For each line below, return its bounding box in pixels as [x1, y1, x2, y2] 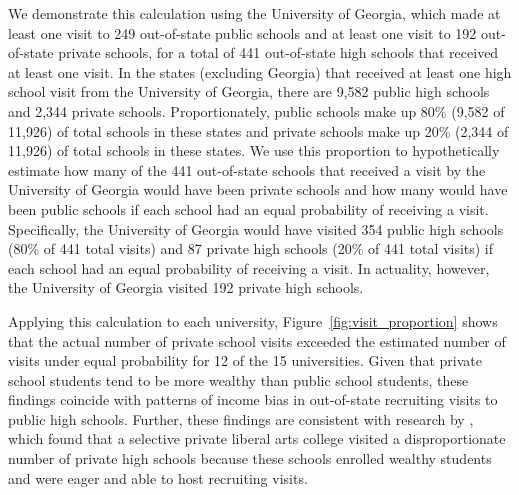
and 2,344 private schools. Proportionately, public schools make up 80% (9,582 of [8, 100, 505, 121]
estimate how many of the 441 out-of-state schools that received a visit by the [8, 159, 486, 180]
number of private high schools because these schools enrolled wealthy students [8, 448, 492, 469]
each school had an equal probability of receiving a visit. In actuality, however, [8, 257, 490, 278]
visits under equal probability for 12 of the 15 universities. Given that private [8, 350, 482, 371]
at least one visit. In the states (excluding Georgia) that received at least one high [8, 61, 512, 82]
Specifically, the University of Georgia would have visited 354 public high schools [8, 218, 504, 239]
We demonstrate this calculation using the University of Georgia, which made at [8, 3, 501, 23]
